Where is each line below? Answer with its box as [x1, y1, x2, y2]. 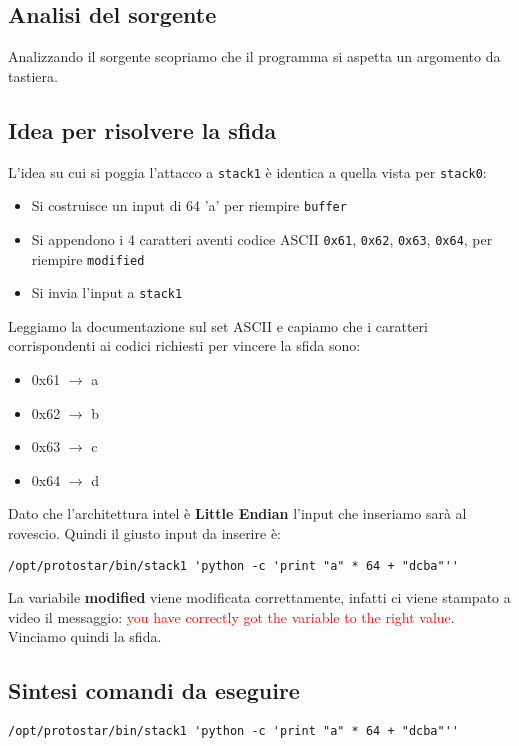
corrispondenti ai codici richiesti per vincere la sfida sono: [8, 335, 361, 356]
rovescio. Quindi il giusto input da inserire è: [8, 523, 281, 544]
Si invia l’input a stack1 [31, 282, 183, 303]
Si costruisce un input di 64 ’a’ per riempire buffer [31, 195, 347, 216]
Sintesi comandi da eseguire [8, 675, 300, 706]
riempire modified [31, 248, 145, 269]
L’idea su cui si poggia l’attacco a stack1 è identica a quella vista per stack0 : [8, 161, 487, 182]
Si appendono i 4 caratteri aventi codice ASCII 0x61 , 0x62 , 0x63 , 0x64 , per [31, 228, 493, 249]
